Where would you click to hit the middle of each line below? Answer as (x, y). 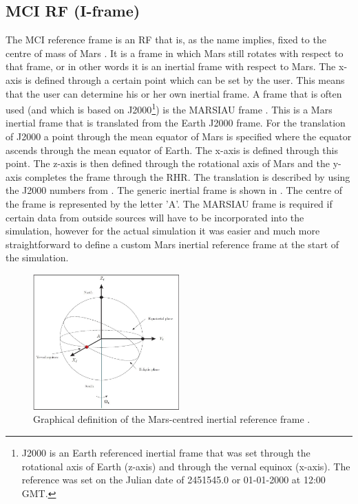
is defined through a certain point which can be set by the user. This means (185, 79)
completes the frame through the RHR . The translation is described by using (188, 176)
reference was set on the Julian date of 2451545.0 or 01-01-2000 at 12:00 (173, 480)
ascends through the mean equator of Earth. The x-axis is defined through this (172, 150)
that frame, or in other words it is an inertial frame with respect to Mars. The (171, 66)
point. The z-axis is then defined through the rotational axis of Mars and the (168, 163)
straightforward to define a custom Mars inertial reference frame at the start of (172, 244)
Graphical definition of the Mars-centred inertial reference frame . (172, 419)
